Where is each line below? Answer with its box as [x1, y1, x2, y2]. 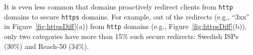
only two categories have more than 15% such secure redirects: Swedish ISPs [4, 30, 238, 41]
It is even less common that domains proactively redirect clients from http [4, 1, 233, 11]
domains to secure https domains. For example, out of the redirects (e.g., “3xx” [4, 11, 249, 21]
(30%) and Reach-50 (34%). [4, 40, 89, 51]
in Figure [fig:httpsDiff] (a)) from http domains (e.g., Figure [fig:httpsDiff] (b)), [4, 21, 247, 31]
